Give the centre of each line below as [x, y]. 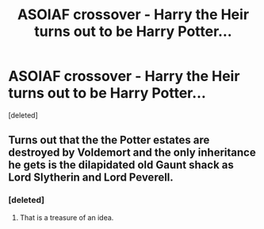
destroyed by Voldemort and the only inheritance [132, 153]
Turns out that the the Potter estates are [109, 140]
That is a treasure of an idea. [67, 217]
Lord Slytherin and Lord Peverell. [91, 178]
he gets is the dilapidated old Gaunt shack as [121, 165]
